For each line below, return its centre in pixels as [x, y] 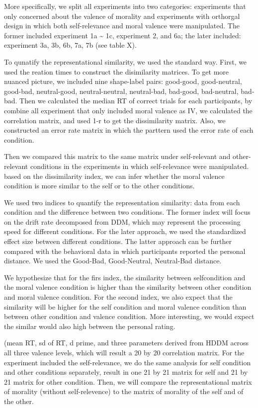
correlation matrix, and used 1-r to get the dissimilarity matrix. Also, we [115, 120]
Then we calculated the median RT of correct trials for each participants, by [136, 101]
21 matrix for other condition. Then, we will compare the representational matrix [128, 381]
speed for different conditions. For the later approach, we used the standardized [125, 231]
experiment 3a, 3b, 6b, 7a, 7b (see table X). [70, 45]
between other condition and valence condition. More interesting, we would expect [129, 316]
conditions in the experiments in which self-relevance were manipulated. [139, 166]
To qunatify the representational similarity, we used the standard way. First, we [126, 61]
